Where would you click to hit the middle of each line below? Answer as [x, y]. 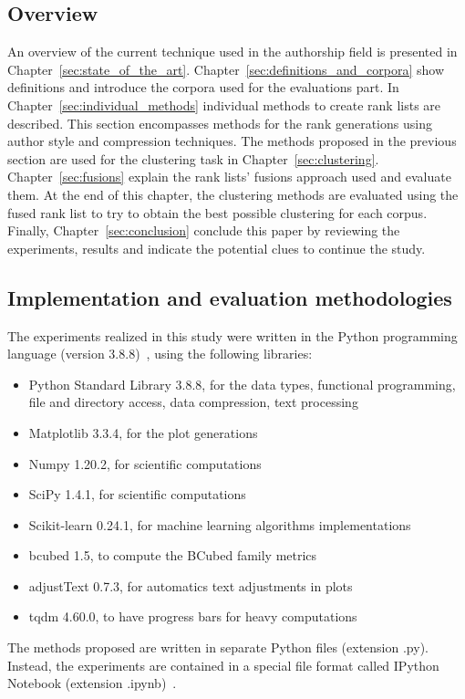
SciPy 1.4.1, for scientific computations [137, 494]
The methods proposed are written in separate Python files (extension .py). [218, 647]
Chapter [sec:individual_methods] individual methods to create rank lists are [224, 104]
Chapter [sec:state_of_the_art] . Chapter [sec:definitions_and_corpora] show [226, 69]
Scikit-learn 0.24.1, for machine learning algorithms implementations [220, 524]
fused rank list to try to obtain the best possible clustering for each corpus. [217, 212]
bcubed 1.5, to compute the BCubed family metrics [173, 555]
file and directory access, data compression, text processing [193, 402]
